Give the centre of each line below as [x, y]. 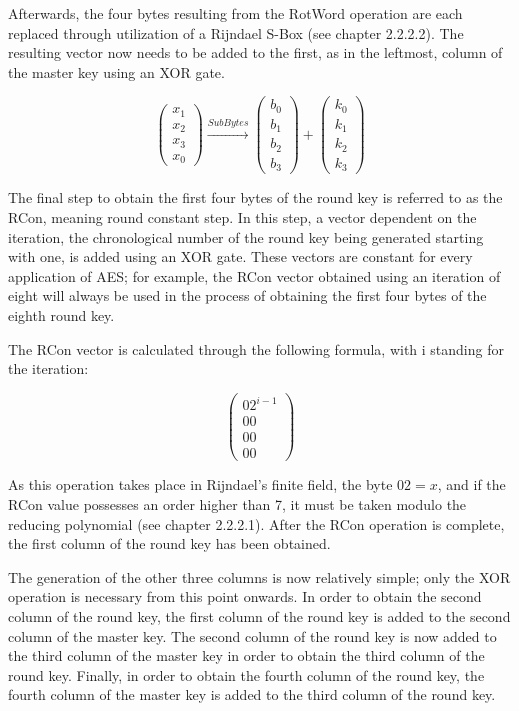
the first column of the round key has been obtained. [169, 543]
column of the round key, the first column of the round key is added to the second [259, 615]
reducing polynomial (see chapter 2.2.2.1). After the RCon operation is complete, [256, 523]
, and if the [471, 484]
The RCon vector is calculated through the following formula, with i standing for [256, 348]
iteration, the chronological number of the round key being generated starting [246, 236]
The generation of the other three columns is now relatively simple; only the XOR [259, 576]
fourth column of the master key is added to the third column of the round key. [252, 694]
